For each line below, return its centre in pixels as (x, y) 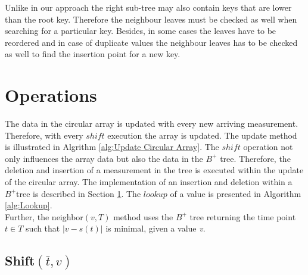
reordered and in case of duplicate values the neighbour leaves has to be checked (151, 42)
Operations (51, 95)
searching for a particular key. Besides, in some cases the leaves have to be (141, 31)
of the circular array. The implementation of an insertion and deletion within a (149, 182)
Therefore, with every (44, 135)
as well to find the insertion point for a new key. (93, 54)
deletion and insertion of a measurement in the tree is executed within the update (154, 170)
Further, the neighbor (44, 216)
